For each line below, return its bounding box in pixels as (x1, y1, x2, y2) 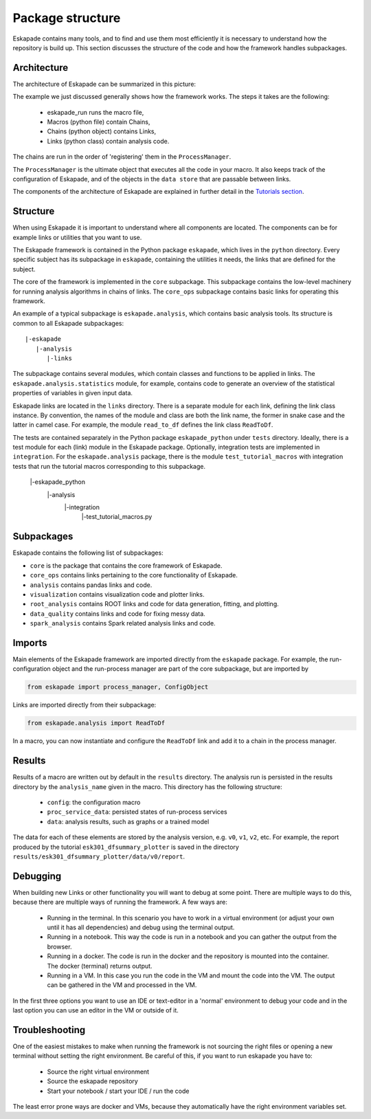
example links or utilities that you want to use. (12, 233, 142, 241)
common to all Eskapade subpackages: (12, 319, 124, 327)
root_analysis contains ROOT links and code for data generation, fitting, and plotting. (30, 600, 279, 608)
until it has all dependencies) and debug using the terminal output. (47, 923, 235, 931)
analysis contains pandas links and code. (30, 581, 153, 589)
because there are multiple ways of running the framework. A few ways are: (12, 898, 228, 907)
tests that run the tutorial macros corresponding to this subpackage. (12, 462, 206, 470)
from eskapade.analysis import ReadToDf (27, 719, 165, 727)
